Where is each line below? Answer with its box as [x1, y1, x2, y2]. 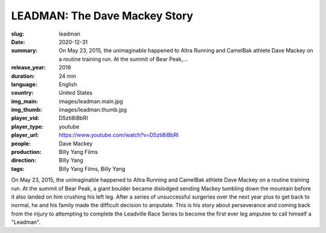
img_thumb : [11, 106, 42, 113]
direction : [11, 157, 36, 164]
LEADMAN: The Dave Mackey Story [11, 9, 193, 22]
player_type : [11, 123, 44, 130]
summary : [11, 47, 38, 54]
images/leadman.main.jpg [59, 97, 123, 105]
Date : [11, 38, 25, 45]
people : [11, 139, 31, 147]
